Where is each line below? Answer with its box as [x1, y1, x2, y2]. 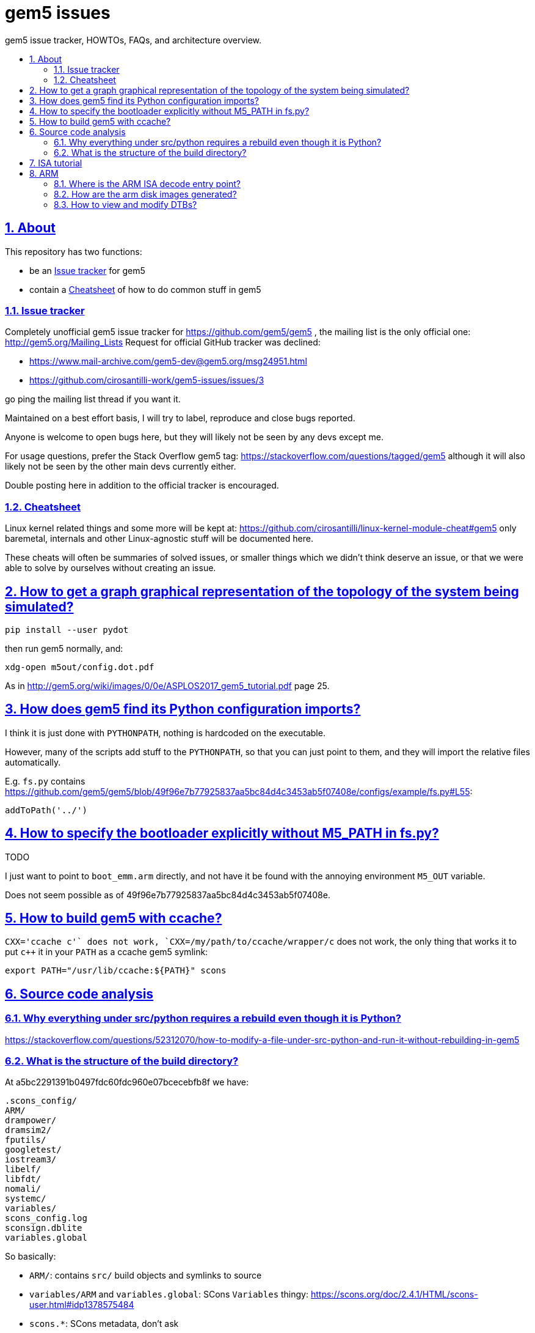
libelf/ [5, 1164, 42, 1175]
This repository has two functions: [5, 246, 142, 257]
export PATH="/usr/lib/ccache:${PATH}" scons [5, 966, 227, 976]
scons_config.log [5, 1213, 87, 1224]
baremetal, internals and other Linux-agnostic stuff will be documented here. [5, 533, 313, 544]
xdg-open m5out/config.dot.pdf [5, 662, 155, 672]
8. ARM [29, 168, 59, 179]
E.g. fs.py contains [5, 775, 86, 786]
